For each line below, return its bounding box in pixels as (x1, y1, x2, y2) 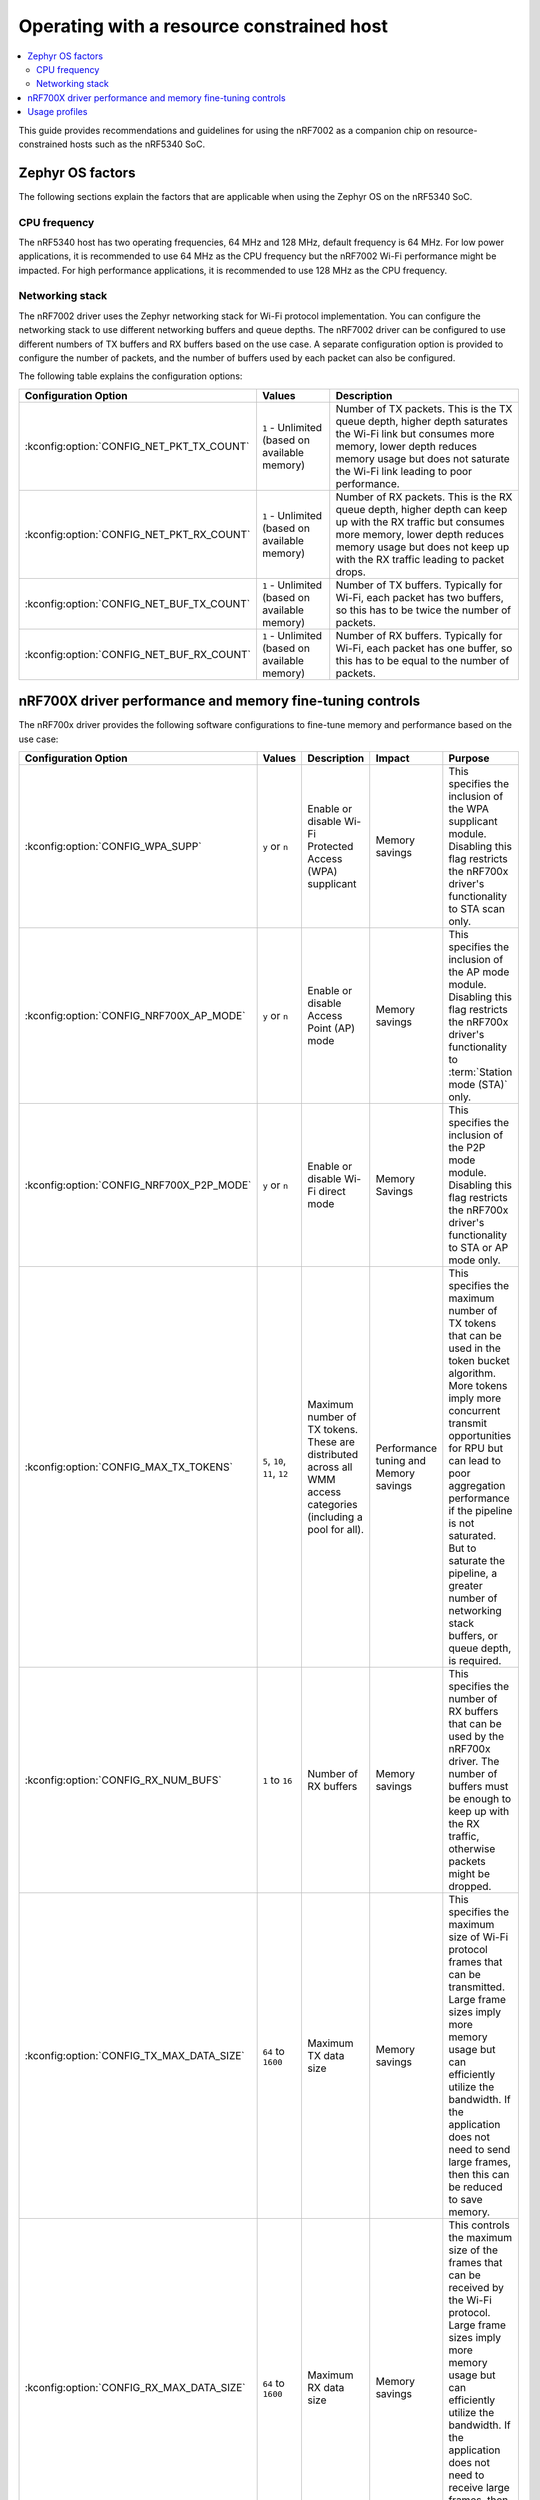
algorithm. (448, 1366, 497, 1380)
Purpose (448, 751, 490, 765)
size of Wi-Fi (448, 1930, 509, 1944)
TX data (307, 2049, 345, 2063)
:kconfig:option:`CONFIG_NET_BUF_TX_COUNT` (24, 596, 250, 610)
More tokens (448, 1379, 508, 1393)
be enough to (448, 1792, 512, 1806)
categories (307, 1498, 358, 1512)
